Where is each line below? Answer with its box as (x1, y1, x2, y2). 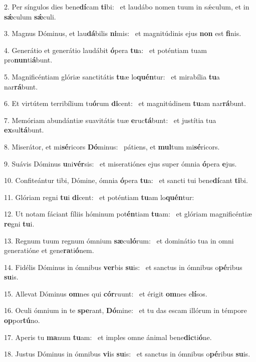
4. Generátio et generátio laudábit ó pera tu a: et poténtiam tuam (4, 44, 207, 55)
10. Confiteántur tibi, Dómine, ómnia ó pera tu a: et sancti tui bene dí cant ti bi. (4, 175, 248, 185)
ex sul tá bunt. (4, 124, 44, 135)
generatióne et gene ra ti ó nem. (4, 245, 94, 255)
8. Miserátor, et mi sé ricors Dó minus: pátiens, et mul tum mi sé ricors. (4, 141, 220, 151)
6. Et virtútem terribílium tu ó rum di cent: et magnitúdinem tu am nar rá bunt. (4, 98, 246, 108)
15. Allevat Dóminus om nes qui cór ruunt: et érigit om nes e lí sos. (4, 288, 207, 298)
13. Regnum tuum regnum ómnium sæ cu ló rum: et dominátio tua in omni (4, 235, 234, 245)
